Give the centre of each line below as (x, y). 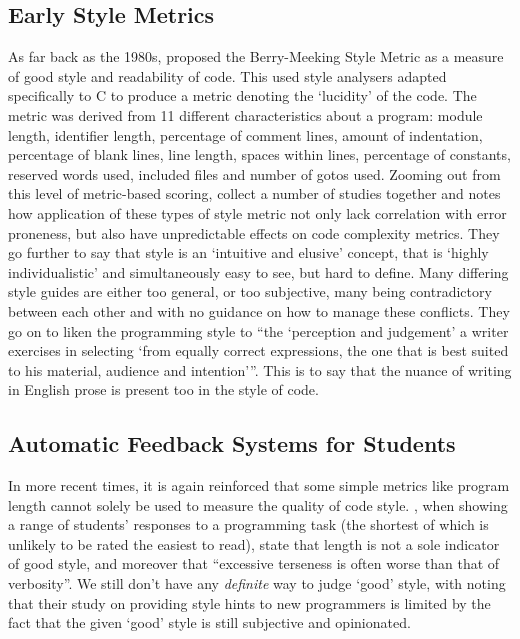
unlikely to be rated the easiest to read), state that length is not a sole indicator (254, 543)
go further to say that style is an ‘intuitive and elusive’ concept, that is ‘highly (248, 252)
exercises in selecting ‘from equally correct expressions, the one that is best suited (258, 350)
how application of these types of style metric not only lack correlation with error (257, 212)
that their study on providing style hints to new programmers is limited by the (249, 602)
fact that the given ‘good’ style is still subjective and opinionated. (209, 622)
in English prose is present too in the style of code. (163, 389)
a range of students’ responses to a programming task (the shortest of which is (248, 524)
